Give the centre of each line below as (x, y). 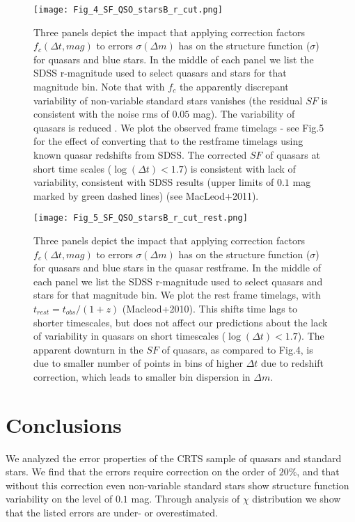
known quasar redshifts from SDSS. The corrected (140, 155)
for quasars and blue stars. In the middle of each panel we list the (174, 59)
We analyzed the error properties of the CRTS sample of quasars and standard (174, 458)
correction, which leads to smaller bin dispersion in (142, 376)
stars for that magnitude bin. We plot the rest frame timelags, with (177, 295)
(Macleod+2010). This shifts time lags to (210, 308)
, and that (318, 472)
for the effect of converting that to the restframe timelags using (168, 141)
